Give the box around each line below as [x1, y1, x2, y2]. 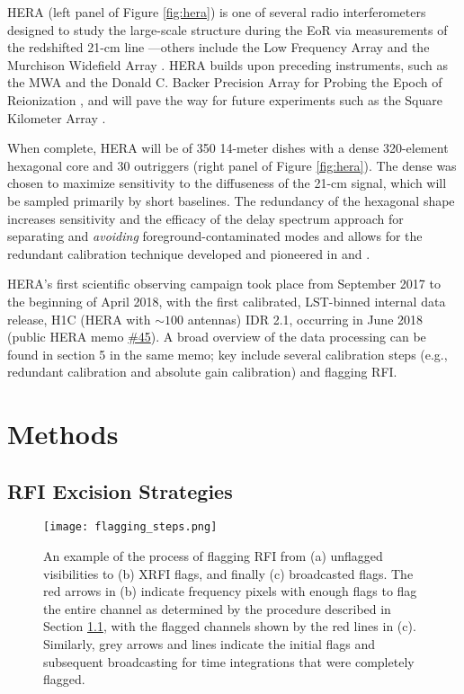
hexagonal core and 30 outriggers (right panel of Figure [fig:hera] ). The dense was [7, 156, 457, 174]
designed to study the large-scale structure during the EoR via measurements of [7, 20, 448, 39]
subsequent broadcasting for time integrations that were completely [43, 652, 415, 671]
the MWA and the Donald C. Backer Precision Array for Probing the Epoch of [7, 73, 442, 92]
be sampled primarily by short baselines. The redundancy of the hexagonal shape [7, 191, 455, 209]
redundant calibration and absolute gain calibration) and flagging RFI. [7, 362, 397, 381]
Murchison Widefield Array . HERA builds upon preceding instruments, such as [7, 55, 448, 74]
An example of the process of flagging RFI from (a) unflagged [43, 547, 383, 565]
